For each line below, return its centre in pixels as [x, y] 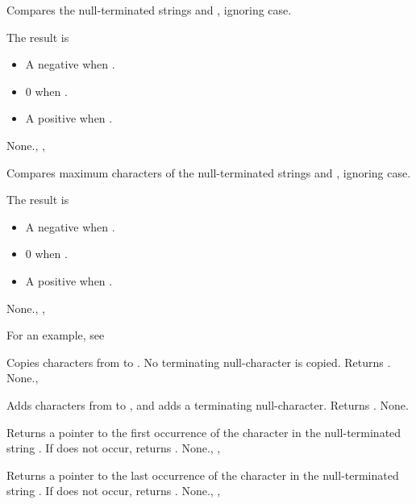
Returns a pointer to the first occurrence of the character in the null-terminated [204, 432]
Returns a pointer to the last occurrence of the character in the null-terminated [203, 475]
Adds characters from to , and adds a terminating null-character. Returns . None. [208, 404]
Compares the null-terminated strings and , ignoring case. [149, 10]
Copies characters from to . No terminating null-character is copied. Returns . [199, 362]
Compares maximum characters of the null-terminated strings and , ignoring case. [209, 172]
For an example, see [56, 335]
